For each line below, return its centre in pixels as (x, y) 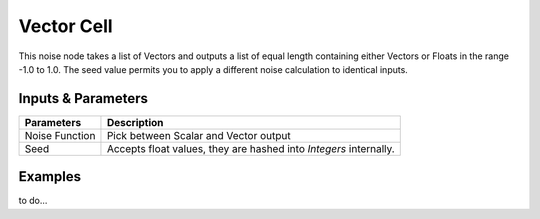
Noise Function (60, 135)
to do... (33, 201)
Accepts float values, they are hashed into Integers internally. (250, 148)
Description (135, 122)
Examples (50, 176)
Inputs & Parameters (83, 98)
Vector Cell (66, 26)
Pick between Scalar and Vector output (198, 135)
